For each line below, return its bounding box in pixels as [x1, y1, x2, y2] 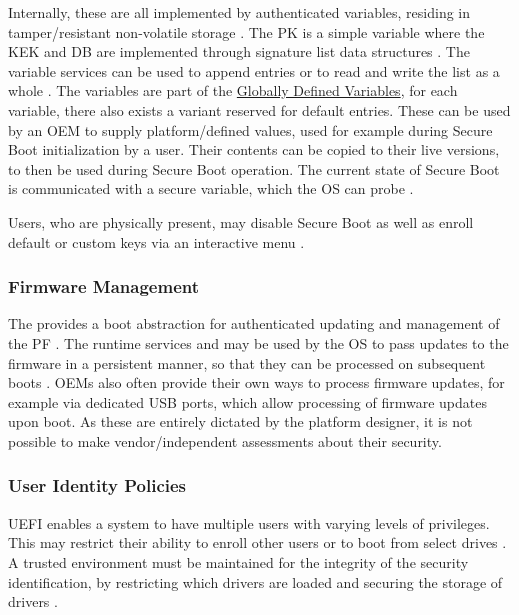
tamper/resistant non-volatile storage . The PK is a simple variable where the [8, 21, 485, 42]
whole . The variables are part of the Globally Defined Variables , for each [8, 80, 458, 101]
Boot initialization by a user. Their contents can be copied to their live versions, [8, 139, 500, 160]
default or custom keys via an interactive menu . [8, 231, 305, 252]
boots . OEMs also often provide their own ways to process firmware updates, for [8, 372, 505, 393]
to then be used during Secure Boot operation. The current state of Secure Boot [8, 158, 500, 179]
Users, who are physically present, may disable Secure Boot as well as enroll [8, 211, 474, 232]
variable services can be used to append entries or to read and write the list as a [8, 60, 500, 81]
